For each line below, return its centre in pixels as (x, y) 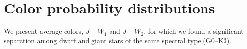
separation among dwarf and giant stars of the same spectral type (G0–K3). (118, 40)
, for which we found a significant (194, 31)
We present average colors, (44, 31)
